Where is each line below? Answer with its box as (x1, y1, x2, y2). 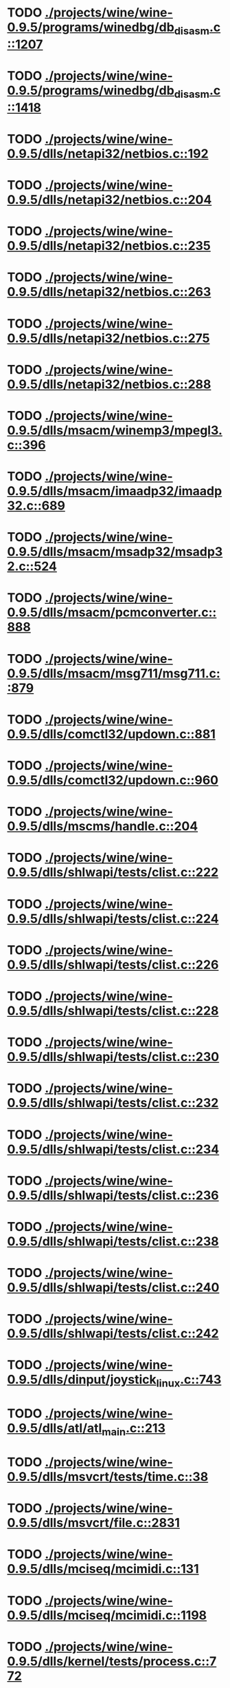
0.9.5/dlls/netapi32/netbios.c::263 (7, 284, 211, 300)
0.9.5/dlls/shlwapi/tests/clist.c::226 (7, 957, 219, 972)
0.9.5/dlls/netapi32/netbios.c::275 (7, 330, 210, 346)
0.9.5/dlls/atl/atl (7, 1420, 102, 1436)
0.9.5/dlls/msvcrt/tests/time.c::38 (7, 1469, 209, 1484)
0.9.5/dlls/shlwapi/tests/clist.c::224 (7, 911, 219, 927)
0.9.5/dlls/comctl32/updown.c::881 (7, 726, 216, 741)
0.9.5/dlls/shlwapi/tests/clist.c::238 (7, 1234, 220, 1249)
